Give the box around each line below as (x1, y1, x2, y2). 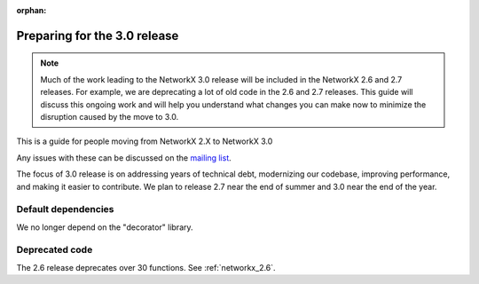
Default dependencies (16, 203, 114, 216)
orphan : (16, 5, 47, 15)
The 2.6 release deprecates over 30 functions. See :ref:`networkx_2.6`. (16, 262, 276, 272)
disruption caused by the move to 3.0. (40, 111, 179, 122)
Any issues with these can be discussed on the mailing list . (16, 152, 232, 163)
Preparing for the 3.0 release (16, 28, 179, 43)
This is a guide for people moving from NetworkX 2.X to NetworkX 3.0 (16, 136, 273, 146)
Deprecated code (16, 244, 93, 256)
